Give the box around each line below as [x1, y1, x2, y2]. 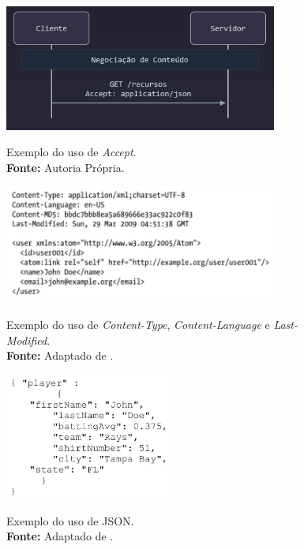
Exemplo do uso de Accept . [6, 144, 137, 160]
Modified [6, 331, 47, 348]
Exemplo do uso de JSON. [6, 512, 134, 528]
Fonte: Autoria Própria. [6, 159, 125, 175]
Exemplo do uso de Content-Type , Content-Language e [6, 316, 270, 332]
